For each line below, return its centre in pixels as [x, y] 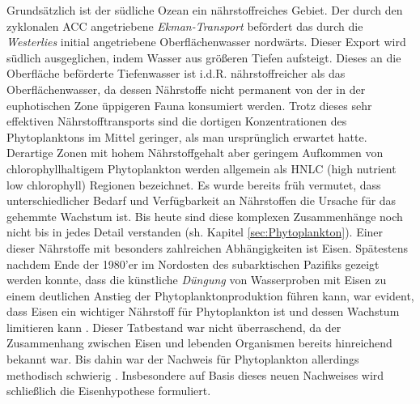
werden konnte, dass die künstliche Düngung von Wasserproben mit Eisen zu [197, 280]
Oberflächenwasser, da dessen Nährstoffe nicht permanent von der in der [186, 89]
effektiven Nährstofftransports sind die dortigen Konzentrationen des [177, 121]
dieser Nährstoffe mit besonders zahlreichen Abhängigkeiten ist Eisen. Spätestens [208, 247]
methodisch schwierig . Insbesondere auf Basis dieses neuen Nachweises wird [195, 374]
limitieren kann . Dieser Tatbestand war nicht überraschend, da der [174, 327]
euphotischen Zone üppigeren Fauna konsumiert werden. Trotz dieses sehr [189, 105]
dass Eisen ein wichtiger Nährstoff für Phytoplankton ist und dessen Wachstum [203, 311]
